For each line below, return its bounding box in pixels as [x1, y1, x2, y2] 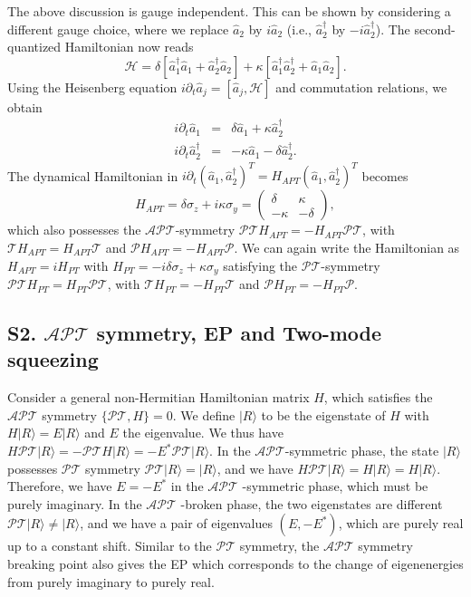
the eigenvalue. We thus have [122, 423, 284, 442]
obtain [7, 97, 43, 116]
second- [414, 19, 456, 38]
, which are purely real [338, 514, 464, 533]
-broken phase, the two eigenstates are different [180, 494, 443, 513]
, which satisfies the [323, 388, 433, 407]
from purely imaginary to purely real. [7, 572, 215, 591]
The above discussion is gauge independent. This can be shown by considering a [7, 2, 451, 20]
